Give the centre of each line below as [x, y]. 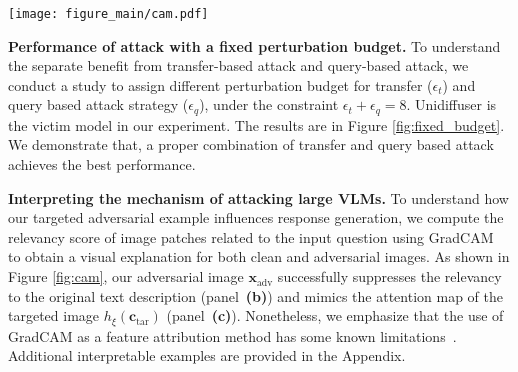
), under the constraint [269, 104]
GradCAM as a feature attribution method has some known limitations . [232, 335]
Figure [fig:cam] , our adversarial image [126, 276]
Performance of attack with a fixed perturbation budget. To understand [254, 45]
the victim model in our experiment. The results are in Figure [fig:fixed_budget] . [256, 124]
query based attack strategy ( [98, 104]
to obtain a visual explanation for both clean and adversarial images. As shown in [259, 256]
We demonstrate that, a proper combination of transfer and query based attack [251, 144]
